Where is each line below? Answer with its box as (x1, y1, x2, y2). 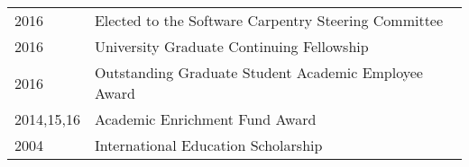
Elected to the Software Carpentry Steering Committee (94, 10, 444, 31)
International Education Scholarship (94, 135, 323, 155)
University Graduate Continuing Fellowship (94, 36, 369, 57)
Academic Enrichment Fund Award (94, 109, 317, 129)
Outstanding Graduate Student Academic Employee (94, 62, 423, 83)
